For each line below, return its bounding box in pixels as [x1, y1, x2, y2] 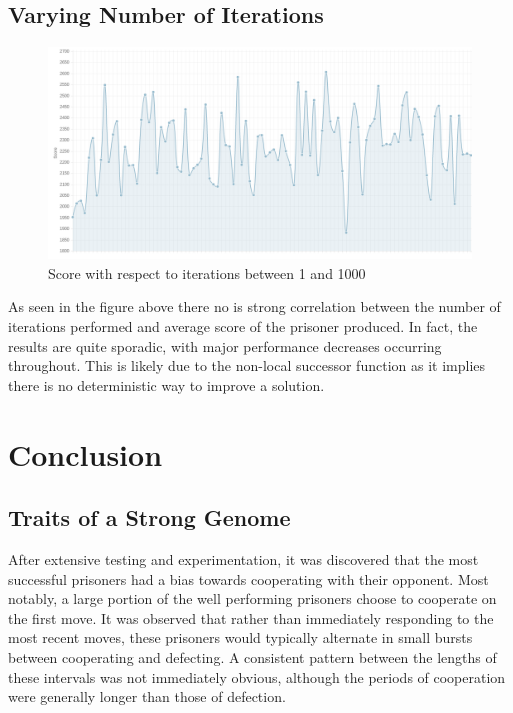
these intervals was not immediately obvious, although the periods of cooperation [8, 666, 506, 687]
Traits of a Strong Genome [8, 502, 291, 533]
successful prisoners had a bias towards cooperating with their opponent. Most [8, 568, 489, 589]
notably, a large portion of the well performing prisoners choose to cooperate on [8, 588, 497, 609]
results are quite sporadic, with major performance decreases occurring [8, 335, 442, 356]
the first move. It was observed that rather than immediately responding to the [8, 607, 494, 628]
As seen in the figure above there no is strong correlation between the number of [8, 296, 501, 317]
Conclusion [8, 433, 163, 474]
